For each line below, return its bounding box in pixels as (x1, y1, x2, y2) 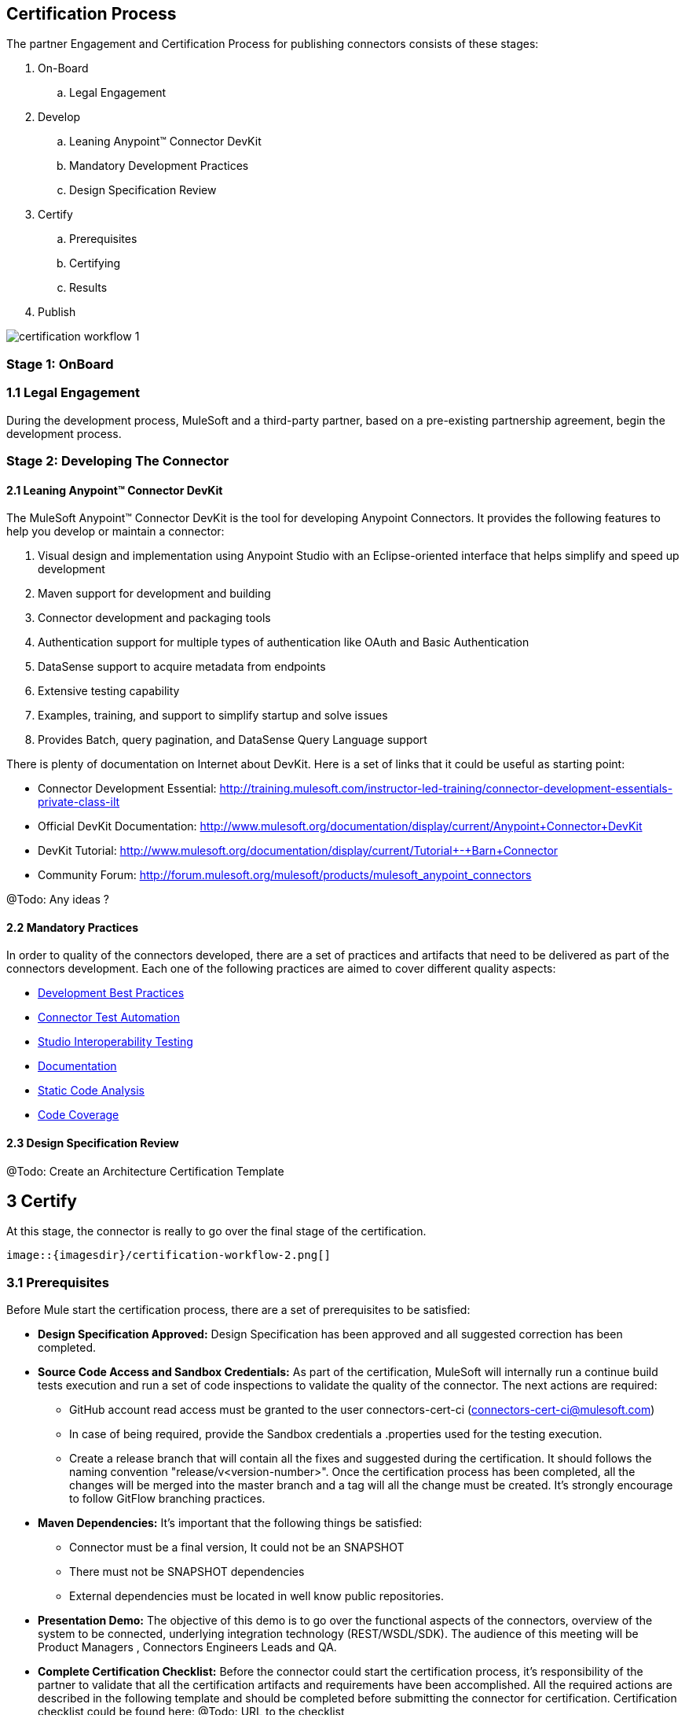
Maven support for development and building (38, 587, 271, 601)
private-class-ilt (38, 795, 120, 809)
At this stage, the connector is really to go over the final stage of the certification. (6, 1224, 427, 1238)
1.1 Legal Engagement (6, 385, 140, 401)
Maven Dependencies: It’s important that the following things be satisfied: (38, 1516, 423, 1530)
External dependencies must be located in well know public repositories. (69, 1589, 445, 1603)
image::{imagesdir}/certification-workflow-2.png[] (6, 1249, 332, 1262)
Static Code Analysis (38, 1084, 145, 1098)
